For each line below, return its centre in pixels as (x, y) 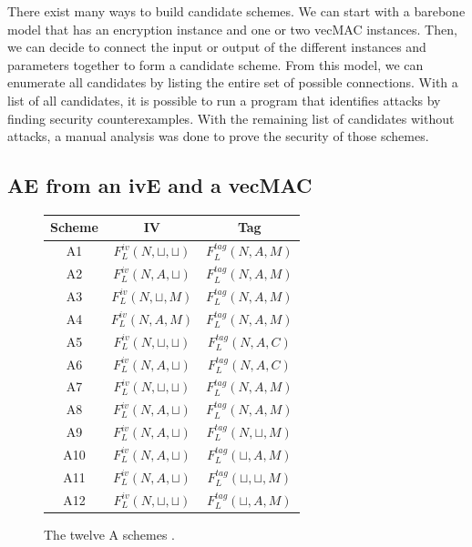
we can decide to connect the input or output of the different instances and (217, 47)
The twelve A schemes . (109, 534)
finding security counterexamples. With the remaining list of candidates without (231, 118)
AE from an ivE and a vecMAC (160, 185)
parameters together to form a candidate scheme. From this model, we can (215, 64)
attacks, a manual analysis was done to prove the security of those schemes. (218, 136)
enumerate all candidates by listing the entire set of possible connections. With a (233, 82)
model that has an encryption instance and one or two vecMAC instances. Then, (232, 29)
